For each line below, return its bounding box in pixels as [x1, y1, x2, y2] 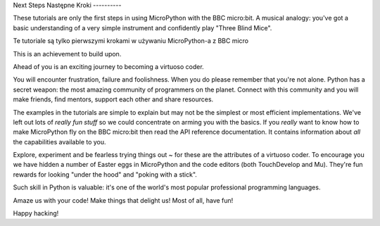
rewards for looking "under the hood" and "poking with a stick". [13, 170, 197, 179]
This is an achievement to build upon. [13, 49, 122, 58]
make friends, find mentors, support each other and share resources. [13, 95, 214, 103]
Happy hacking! [13, 209, 59, 218]
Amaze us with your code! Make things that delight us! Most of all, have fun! [13, 196, 234, 204]
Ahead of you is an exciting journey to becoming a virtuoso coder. [13, 62, 204, 70]
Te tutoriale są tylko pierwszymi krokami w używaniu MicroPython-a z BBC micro [13, 37, 249, 45]
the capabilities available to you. [13, 137, 106, 146]
